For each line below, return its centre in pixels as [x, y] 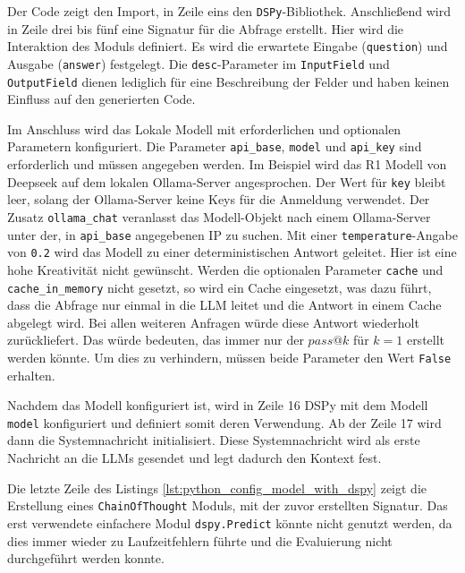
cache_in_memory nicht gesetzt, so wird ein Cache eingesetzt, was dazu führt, [220, 287]
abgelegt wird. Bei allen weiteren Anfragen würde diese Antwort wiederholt [213, 322]
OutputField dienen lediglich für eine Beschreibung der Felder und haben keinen [228, 81]
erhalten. [31, 375]
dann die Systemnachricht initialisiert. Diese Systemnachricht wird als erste [214, 440]
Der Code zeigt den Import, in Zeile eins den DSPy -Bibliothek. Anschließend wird [229, 11]
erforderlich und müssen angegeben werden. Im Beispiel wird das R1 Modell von [227, 164]
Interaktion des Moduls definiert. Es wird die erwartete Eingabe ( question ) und [228, 46]
